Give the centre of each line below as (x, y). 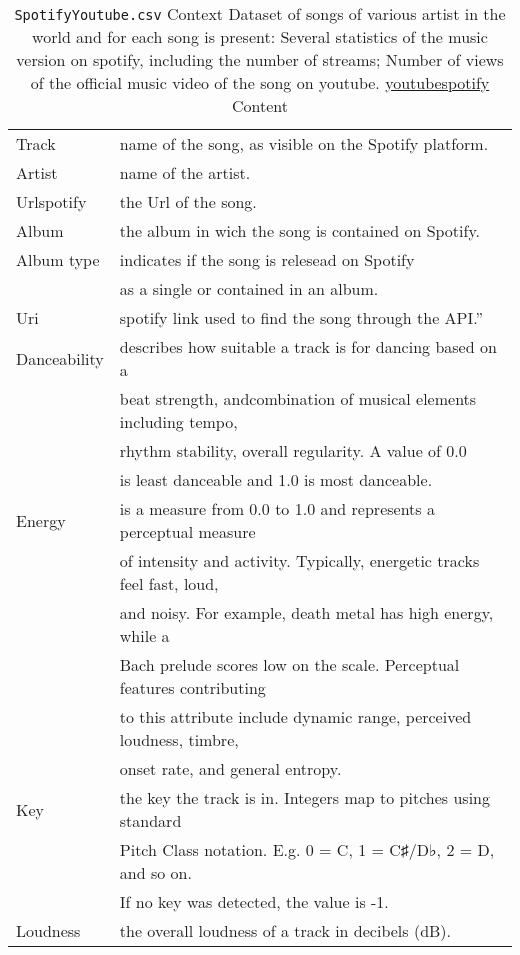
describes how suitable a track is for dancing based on (308, 346)
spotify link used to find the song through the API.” (301, 317)
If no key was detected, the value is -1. (254, 901)
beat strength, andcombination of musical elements (298, 398)
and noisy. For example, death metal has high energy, (306, 612)
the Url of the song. (188, 201)
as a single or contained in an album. (249, 288)
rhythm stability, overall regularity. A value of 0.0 (293, 450)
